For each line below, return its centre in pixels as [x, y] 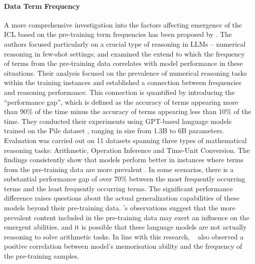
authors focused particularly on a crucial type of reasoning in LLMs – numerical [125, 44]
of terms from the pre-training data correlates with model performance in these [124, 63]
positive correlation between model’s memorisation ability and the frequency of [123, 246]
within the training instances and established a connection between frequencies [123, 82]
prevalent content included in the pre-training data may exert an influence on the [127, 217]
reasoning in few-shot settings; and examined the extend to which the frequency [125, 53]
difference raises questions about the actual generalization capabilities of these [122, 198]
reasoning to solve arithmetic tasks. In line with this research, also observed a [124, 236]
